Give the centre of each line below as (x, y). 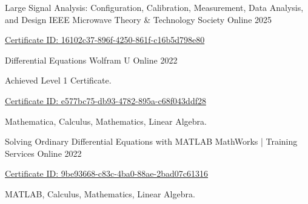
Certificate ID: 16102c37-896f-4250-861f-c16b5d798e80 (105, 40)
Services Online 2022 (43, 153)
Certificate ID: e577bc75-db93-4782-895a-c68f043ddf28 (105, 100)
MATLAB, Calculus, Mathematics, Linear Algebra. (100, 193)
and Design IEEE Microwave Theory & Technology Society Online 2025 (139, 19)
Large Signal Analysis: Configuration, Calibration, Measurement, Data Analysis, (154, 7)
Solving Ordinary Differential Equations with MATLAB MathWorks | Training (151, 141)
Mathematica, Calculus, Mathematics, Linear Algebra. (106, 121)
